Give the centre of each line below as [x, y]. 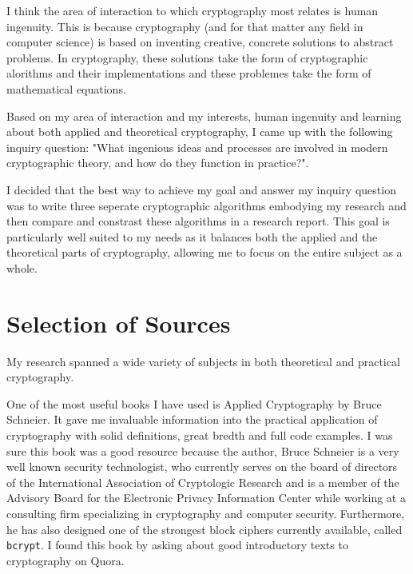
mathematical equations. [66, 88]
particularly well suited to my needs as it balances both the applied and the [192, 236]
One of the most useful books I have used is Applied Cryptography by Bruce [194, 403]
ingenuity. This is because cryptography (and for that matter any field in [185, 26]
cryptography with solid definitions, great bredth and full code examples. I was [200, 435]
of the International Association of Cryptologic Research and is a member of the [203, 482]
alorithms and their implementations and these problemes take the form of [189, 73]
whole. [22, 267]
